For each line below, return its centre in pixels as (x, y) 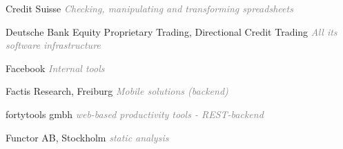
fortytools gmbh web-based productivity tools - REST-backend (135, 114)
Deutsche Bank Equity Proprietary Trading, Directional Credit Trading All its (171, 31)
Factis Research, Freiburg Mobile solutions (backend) (117, 91)
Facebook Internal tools (55, 68)
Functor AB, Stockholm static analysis (87, 137)
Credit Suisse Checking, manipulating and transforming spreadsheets (149, 8)
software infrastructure (53, 45)
